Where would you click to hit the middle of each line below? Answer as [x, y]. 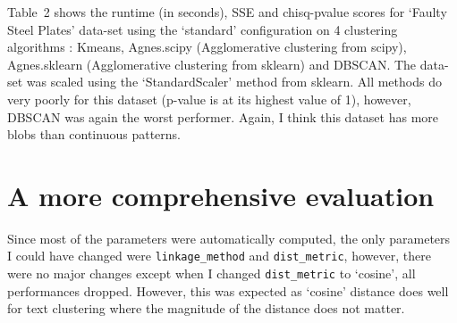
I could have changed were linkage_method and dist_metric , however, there [219, 256]
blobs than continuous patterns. [94, 134]
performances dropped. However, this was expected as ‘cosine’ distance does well [228, 290]
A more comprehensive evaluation [221, 195]
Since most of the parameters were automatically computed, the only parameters [229, 238]
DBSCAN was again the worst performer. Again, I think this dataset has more [223, 116]
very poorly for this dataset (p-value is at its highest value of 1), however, [209, 99]
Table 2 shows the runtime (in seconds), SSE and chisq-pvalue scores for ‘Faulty [227, 12]
